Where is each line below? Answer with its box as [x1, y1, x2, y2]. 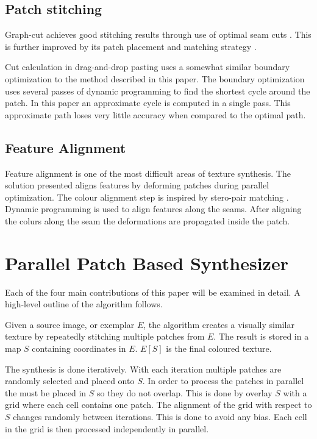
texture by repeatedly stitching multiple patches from [5, 330, 205, 343]
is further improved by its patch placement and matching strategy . [5, 40, 257, 52]
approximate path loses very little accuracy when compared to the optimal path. [5, 108, 306, 121]
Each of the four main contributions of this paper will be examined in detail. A [5, 285, 301, 298]
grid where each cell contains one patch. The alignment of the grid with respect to [5, 398, 312, 411]
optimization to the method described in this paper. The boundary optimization [5, 72, 305, 85]
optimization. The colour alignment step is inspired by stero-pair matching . [5, 190, 289, 203]
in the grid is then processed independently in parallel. [5, 422, 209, 435]
